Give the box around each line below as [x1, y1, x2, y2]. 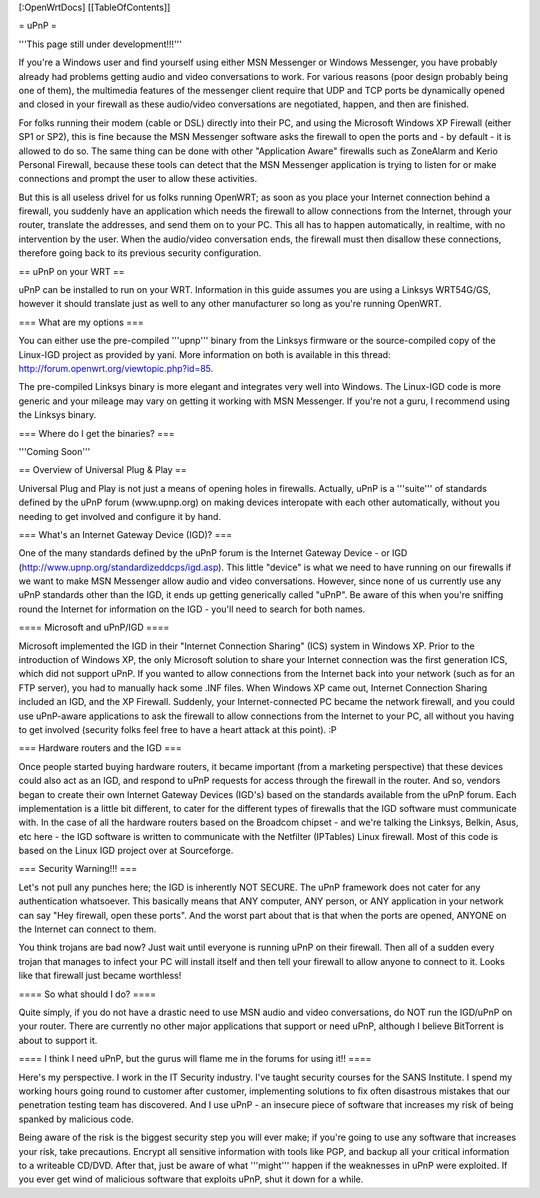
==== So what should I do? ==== [18, 988, 157, 1000]
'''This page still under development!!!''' [18, 38, 182, 50]
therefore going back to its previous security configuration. [18, 247, 262, 259]
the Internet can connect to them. [18, 923, 157, 935]
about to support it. [18, 1034, 98, 1046]
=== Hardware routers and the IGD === [18, 742, 182, 754]
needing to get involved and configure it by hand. [18, 510, 222, 522]
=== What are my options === [18, 316, 144, 328]
